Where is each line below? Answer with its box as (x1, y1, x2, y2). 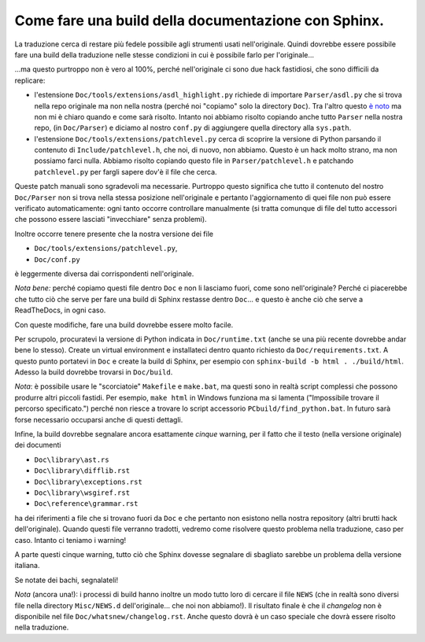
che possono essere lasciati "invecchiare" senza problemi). (14, 215, 208, 224)
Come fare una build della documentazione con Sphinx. (14, 12, 385, 29)
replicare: (14, 76, 46, 85)
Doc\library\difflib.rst (34, 467, 130, 475)
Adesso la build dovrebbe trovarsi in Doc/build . (14, 367, 173, 377)
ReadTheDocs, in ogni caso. (14, 305, 106, 315)
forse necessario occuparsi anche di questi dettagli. (14, 415, 183, 424)
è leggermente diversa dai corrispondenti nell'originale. (14, 268, 194, 279)
